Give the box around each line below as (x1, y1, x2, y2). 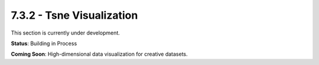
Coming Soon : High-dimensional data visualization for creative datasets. (11, 50, 188, 58)
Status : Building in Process (11, 40, 77, 47)
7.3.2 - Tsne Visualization (11, 9, 138, 22)
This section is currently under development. (11, 29, 121, 36)
